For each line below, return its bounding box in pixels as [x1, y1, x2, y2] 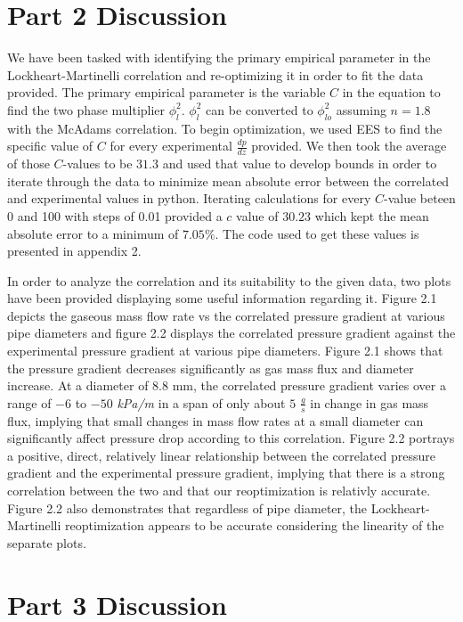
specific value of [7, 136, 93, 155]
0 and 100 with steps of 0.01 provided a [7, 206, 223, 225]
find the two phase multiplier [7, 100, 166, 119]
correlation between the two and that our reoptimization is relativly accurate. [7, 481, 431, 500]
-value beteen [383, 189, 456, 208]
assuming [336, 100, 386, 119]
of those [7, 154, 50, 173]
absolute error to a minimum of [7, 224, 179, 242]
